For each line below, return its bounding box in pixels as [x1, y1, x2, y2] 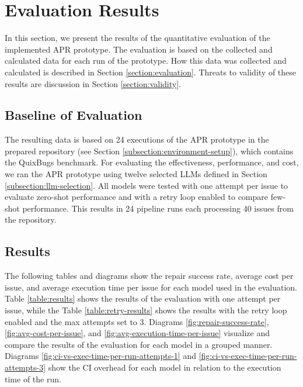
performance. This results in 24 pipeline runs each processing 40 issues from [22, 202, 294, 214]
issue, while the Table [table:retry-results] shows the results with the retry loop [5, 304, 287, 316]
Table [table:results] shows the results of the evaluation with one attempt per [5, 292, 281, 305]
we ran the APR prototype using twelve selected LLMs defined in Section [5, 168, 267, 180]
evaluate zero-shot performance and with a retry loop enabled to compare [5, 191, 269, 203]
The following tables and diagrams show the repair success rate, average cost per [5, 269, 294, 282]
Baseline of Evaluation [5, 106, 142, 124]
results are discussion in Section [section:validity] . [5, 77, 181, 89]
